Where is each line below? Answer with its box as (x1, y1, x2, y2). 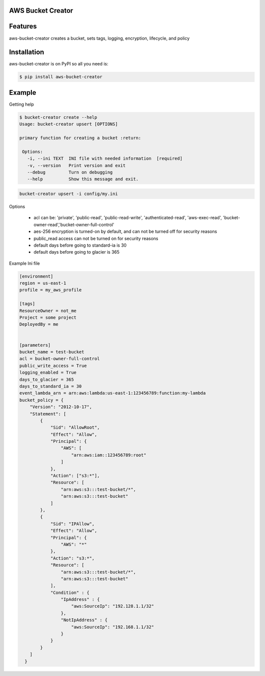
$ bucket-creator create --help (19, 114, 98, 120)
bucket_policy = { (19, 397, 64, 403)
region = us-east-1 (19, 281, 66, 286)
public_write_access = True (19, 363, 87, 368)
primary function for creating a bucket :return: (19, 135, 141, 141)
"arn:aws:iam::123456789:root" (71, 452, 147, 458)
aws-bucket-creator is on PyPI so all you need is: (9, 61, 108, 67)
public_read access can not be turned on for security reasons (33, 235, 159, 241)
